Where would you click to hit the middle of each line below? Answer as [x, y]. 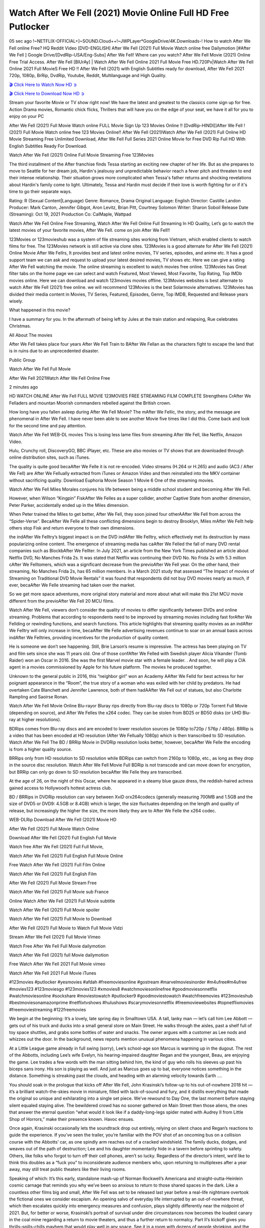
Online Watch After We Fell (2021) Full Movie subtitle [62, 901]
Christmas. [20, 326]
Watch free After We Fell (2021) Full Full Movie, [56, 847]
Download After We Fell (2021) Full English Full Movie [63, 837]
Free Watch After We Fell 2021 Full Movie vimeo [57, 964]
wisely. [16, 301]
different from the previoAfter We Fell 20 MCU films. [62, 601]
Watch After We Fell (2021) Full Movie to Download [60, 919]
